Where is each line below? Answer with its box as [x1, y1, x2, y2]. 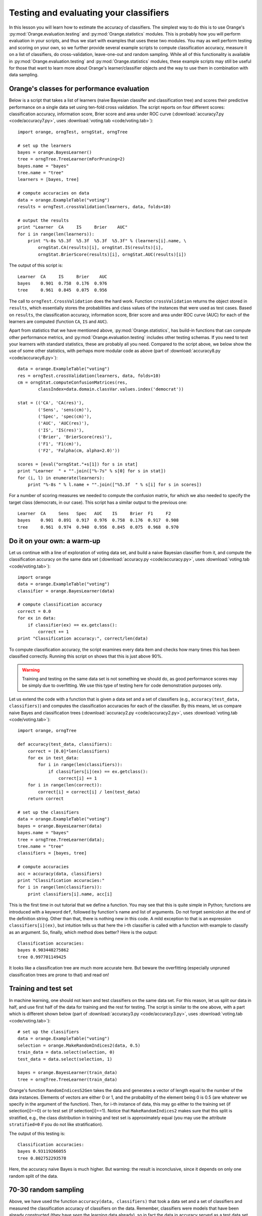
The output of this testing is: [9, 1130, 65, 1136]
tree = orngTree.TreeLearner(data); [17, 837, 105, 842]
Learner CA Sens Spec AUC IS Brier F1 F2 [17, 511, 171, 517]
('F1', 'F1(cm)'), [38, 441, 82, 447]
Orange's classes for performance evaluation [9, 85, 149, 93]
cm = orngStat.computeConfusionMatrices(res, [17, 380, 128, 385]
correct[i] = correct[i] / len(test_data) [38, 789, 141, 795]
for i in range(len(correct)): [27, 782, 102, 788]
